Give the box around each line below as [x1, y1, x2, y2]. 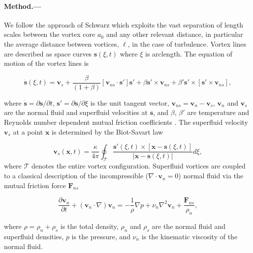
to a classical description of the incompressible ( [4, 170, 149, 181]
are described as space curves [4, 48, 92, 58]
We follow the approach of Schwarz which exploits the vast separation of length [4, 19, 244, 29]
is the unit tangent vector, [90, 97, 169, 108]
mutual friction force [4, 180, 66, 190]
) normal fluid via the [178, 170, 244, 181]
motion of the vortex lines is [4, 58, 89, 68]
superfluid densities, [4, 231, 64, 241]
